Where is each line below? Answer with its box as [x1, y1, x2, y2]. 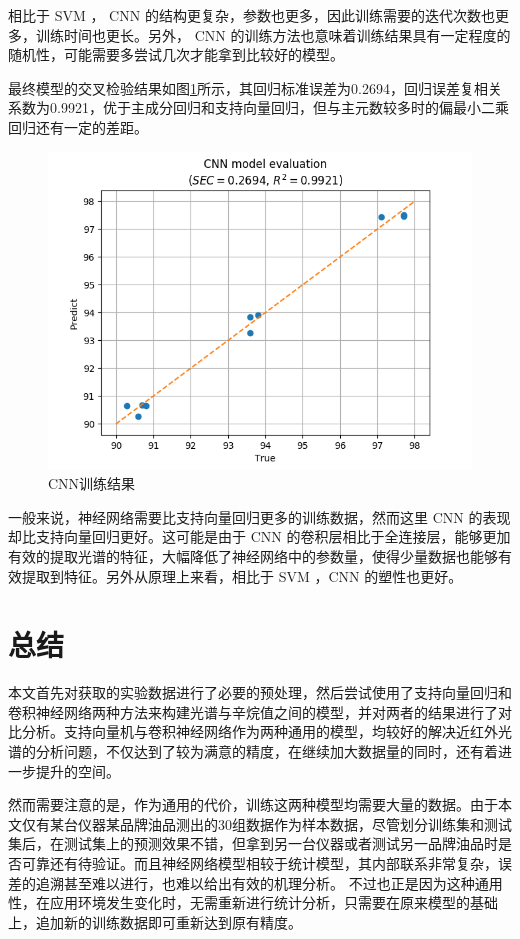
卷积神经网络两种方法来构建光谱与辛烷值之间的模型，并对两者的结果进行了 [8, 701, 498, 722]
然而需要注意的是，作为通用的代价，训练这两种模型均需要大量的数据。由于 [8, 794, 498, 815]
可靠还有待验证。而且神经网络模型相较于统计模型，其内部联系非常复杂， [21, 853, 498, 873]
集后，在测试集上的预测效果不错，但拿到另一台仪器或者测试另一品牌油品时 [8, 833, 498, 854]
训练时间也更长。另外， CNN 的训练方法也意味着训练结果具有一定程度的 [35, 24, 511, 45]
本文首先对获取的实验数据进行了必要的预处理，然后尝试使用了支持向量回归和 [8, 682, 512, 703]
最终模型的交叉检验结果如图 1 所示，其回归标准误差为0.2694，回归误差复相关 [8, 77, 502, 98]
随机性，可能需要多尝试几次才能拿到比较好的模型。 [8, 44, 344, 65]
